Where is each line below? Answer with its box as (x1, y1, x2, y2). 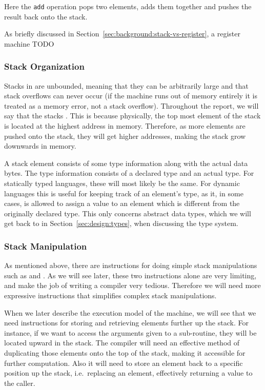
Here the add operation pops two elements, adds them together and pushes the (4, 1, 252, 11)
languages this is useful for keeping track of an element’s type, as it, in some (4, 188, 243, 198)
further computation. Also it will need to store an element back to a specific (4, 357, 243, 368)
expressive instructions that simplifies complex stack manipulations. (4, 290, 217, 300)
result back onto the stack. (4, 11, 88, 22)
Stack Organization (4, 60, 85, 73)
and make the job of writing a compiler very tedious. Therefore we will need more (4, 280, 261, 291)
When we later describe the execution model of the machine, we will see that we (4, 307, 256, 318)
